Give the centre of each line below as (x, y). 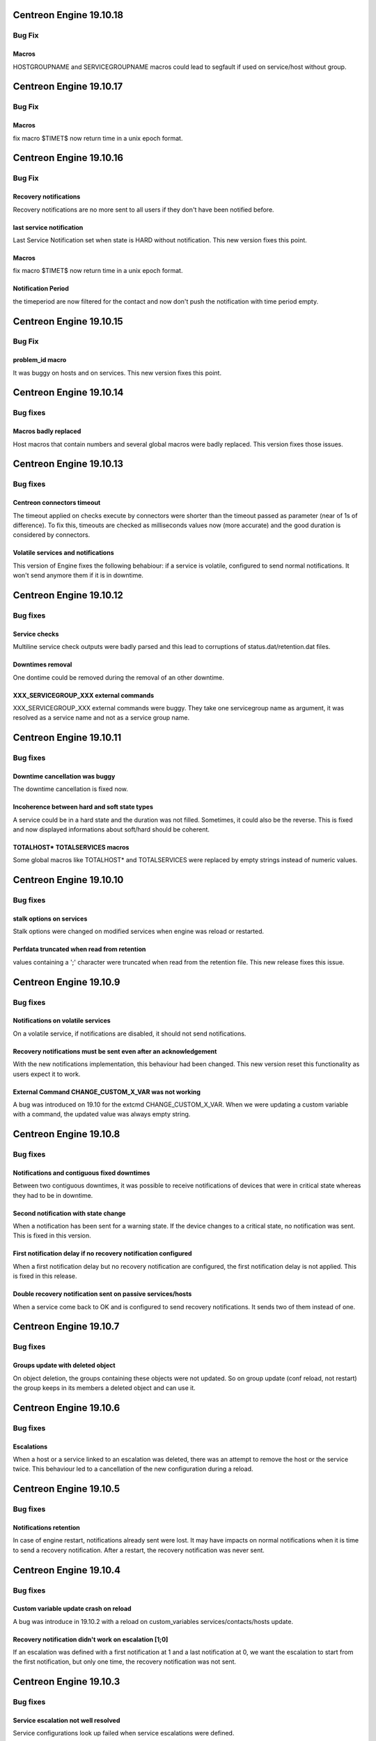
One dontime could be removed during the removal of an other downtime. (118, 677)
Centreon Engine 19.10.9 (66, 982)
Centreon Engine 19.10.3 (66, 1682)
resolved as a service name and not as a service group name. (101, 718)
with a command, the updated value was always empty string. (102, 1114)
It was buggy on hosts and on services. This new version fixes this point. (117, 373)
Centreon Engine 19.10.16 (68, 158)
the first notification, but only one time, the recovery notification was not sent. (125, 1662)
